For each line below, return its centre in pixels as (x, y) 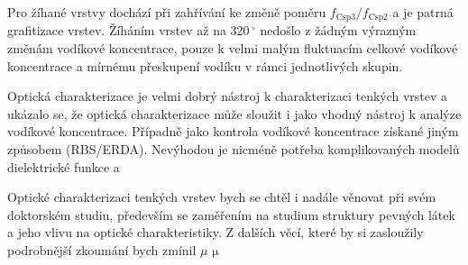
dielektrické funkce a (64, 166)
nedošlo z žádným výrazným (338, 30)
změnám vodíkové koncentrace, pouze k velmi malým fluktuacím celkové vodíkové (233, 48)
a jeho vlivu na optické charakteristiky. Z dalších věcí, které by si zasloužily (216, 232)
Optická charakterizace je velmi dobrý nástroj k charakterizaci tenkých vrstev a (228, 96)
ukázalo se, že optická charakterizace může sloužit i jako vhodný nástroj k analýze (234, 113)
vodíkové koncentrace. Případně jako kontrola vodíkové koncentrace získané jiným (233, 131)
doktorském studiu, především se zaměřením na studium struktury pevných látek (231, 214)
